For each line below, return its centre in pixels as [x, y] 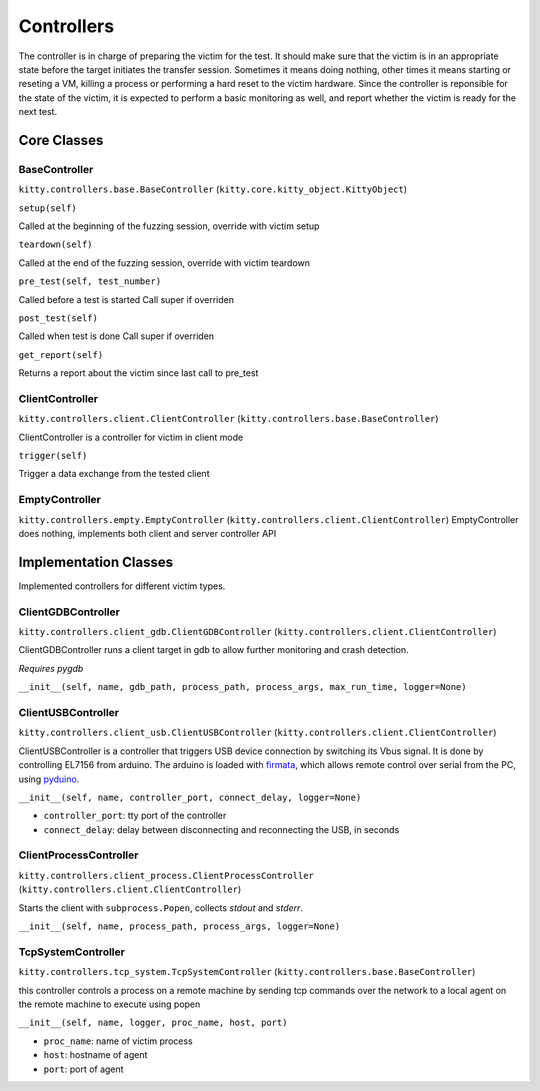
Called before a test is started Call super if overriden [126, 299]
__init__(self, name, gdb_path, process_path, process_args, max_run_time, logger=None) [242, 687]
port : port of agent [83, 1069]
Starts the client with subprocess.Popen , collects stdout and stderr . [161, 907]
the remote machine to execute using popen [109, 1004]
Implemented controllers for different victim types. [122, 586]
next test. [38, 112]
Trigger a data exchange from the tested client [114, 474]
